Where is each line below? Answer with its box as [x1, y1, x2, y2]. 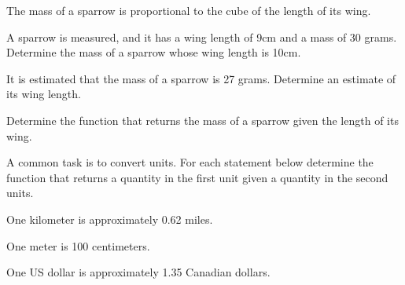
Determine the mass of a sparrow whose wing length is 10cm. [6, 44, 301, 60]
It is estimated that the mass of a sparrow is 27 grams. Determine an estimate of [6, 70, 396, 86]
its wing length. [6, 86, 81, 102]
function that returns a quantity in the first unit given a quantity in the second [6, 169, 388, 185]
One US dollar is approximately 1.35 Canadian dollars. [6, 264, 271, 280]
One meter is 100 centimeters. [6, 237, 150, 254]
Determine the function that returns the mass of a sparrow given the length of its [6, 111, 399, 128]
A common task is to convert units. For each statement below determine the [6, 154, 374, 170]
